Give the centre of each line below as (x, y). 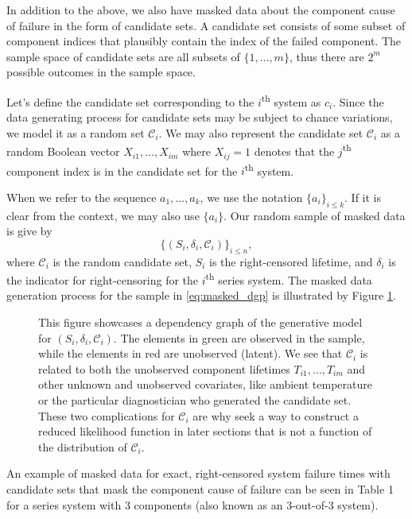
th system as (291, 100)
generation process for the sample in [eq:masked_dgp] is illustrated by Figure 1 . (201, 295)
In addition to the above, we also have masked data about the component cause (201, 10)
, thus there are (326, 56)
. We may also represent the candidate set (261, 132)
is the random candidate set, (122, 261)
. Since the (358, 101)
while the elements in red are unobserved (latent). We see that (190, 353)
